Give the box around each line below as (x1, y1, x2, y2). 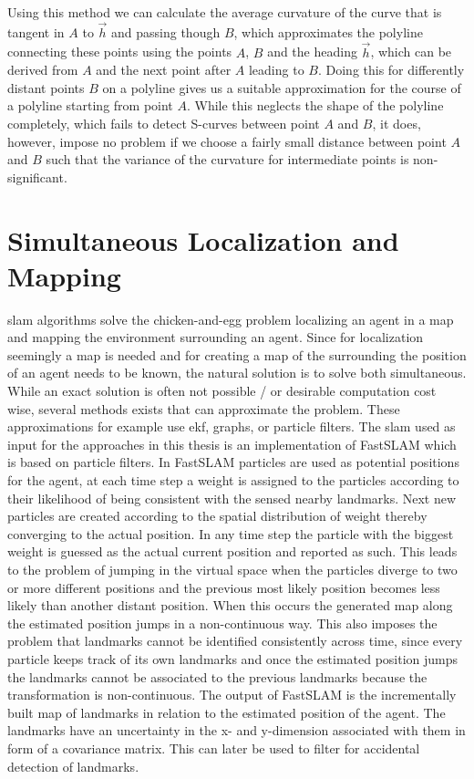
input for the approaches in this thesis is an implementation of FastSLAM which (7, 434, 457, 453)
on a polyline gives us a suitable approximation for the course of (102, 78, 461, 97)
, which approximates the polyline (233, 22, 423, 41)
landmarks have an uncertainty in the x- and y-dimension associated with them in (7, 721, 466, 740)
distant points (7, 78, 85, 97)
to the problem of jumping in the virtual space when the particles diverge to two (7, 560, 458, 578)
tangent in (7, 22, 65, 41)
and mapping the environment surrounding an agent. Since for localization (7, 327, 424, 347)
